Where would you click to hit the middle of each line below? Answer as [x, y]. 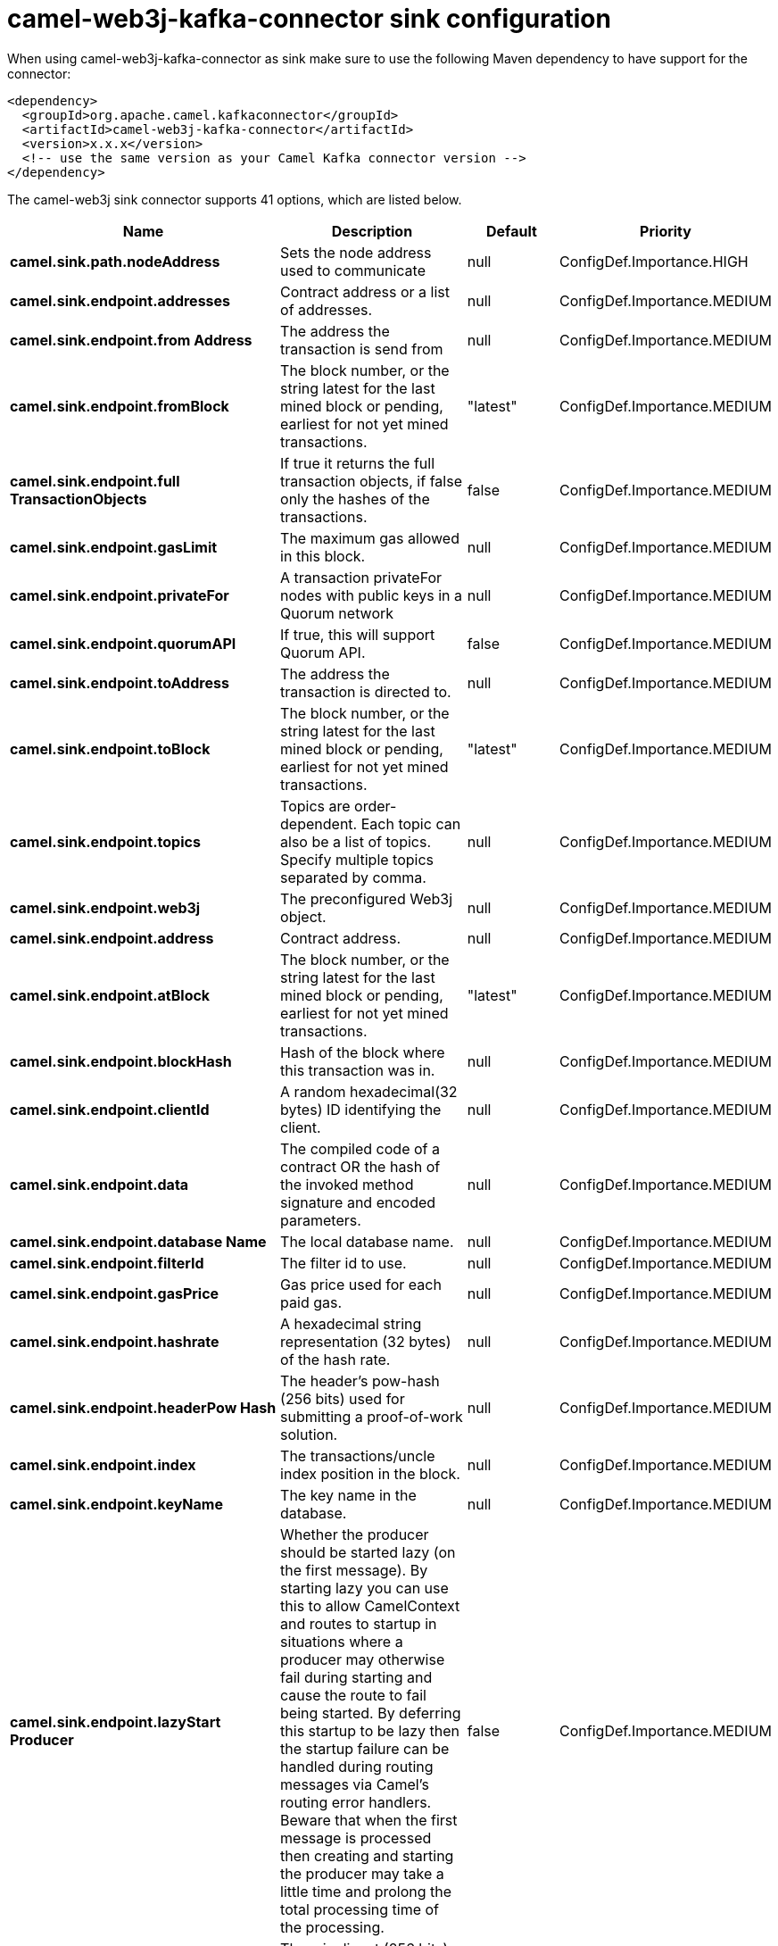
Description [372, 231]
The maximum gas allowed [370, 538]
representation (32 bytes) [366, 1341]
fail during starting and [356, 1677]
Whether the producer [355, 1534]
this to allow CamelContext [370, 1605]
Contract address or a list [365, 291]
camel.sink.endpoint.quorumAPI [123, 643]
